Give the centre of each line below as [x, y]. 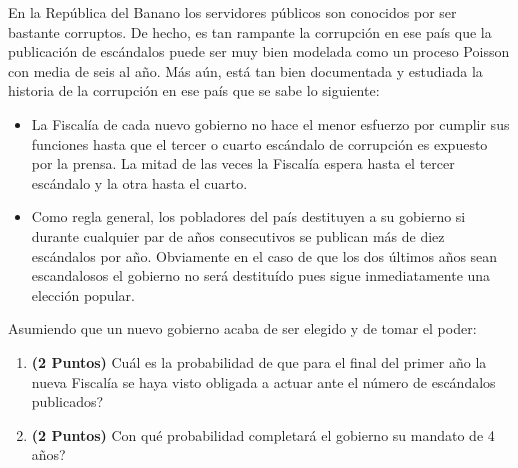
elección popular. [83, 294]
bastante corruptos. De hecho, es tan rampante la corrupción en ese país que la [250, 31]
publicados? [67, 401]
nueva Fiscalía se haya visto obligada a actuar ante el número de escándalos [263, 381]
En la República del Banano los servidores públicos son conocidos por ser [232, 12]
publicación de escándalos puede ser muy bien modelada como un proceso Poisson [259, 51]
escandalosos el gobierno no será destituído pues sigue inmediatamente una [261, 275]
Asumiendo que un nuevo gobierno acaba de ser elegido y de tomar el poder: [242, 328]
